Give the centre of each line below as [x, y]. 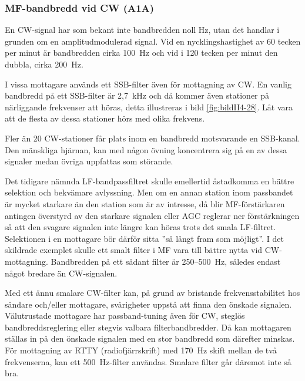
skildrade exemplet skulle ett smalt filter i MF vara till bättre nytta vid [134, 250]
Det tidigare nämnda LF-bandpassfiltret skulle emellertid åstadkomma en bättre [150, 181]
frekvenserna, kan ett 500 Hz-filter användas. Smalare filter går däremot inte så [148, 361]
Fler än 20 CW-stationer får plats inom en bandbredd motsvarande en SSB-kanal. [152, 138]
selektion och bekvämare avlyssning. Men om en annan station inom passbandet [149, 192]
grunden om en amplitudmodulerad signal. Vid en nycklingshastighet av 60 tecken [153, 41]
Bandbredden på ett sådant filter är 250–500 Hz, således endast [166, 261]
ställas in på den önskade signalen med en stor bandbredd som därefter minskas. [150, 338]
